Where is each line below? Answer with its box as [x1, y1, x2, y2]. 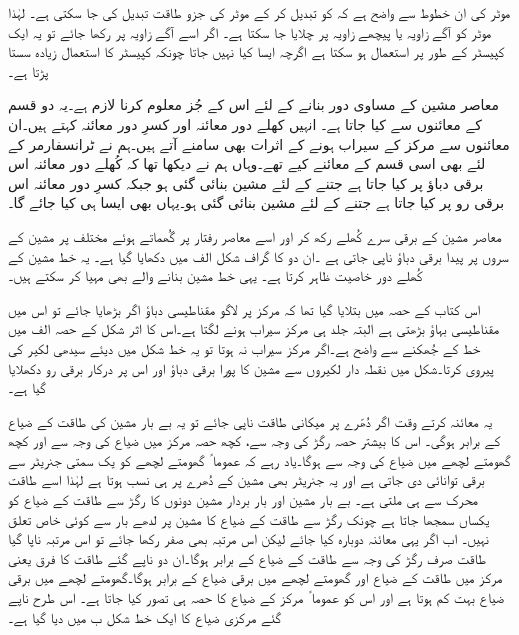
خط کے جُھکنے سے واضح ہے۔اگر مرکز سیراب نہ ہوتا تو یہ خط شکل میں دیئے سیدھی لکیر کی [8, 337, 481, 358]
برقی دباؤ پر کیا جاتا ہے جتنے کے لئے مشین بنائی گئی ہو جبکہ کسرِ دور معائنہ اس [8, 172, 484, 193]
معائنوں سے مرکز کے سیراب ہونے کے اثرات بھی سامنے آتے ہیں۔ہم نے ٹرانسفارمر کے [8, 133, 510, 154]
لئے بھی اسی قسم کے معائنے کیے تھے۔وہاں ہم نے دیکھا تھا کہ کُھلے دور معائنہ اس [8, 153, 486, 174]
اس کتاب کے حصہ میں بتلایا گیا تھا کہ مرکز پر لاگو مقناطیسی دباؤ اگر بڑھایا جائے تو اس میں [8, 298, 481, 319]
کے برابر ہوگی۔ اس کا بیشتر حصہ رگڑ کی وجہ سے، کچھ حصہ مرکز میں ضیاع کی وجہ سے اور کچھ [8, 430, 501, 451]
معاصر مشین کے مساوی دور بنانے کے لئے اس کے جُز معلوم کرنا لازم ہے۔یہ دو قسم [8, 94, 500, 115]
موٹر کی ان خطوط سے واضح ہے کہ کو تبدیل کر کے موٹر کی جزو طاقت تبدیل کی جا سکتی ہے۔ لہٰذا [8, 2, 511, 22]
